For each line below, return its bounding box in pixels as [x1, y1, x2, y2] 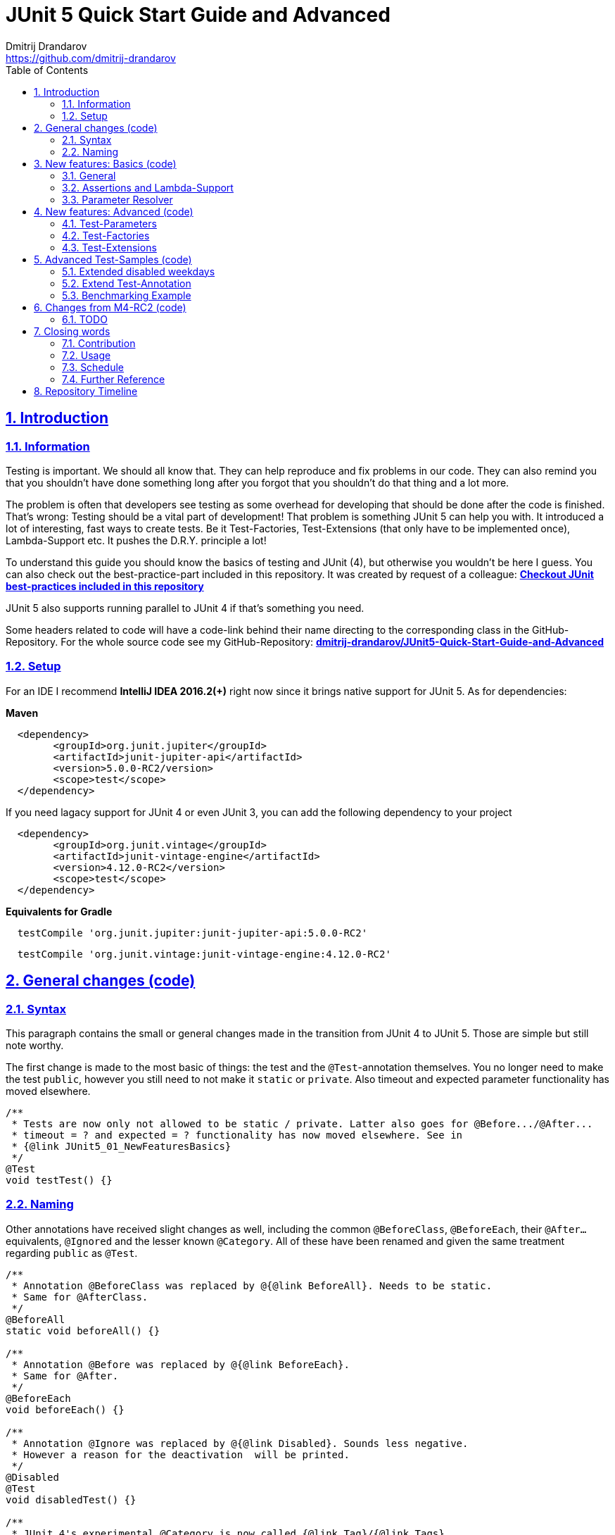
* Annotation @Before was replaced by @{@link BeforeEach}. [11, 1358, 350, 1370]
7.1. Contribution [62, 337, 136, 349]
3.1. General [62, 169, 116, 182]
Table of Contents [6, 63, 89, 76]
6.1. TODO [62, 313, 108, 325]
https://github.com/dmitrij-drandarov [6, 51, 176, 64]
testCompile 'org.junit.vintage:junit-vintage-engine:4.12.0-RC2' [17, 948, 391, 960]
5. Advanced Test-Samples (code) [34, 253, 192, 265]
